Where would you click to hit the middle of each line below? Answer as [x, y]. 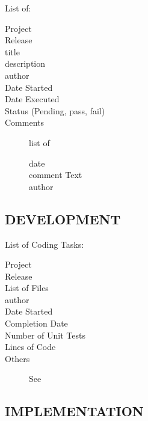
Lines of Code [30, 347]
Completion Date [36, 323]
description [25, 63]
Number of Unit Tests [45, 335]
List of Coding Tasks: [45, 244]
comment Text [56, 175]
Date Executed [32, 99]
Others [17, 358]
